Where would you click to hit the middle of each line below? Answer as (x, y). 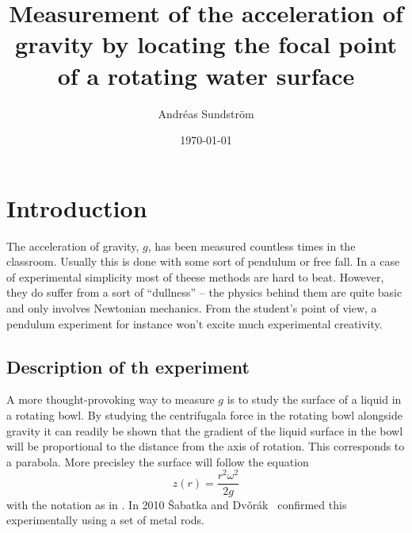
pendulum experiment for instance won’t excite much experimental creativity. (195, 323)
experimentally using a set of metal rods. (105, 520)
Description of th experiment (128, 366)
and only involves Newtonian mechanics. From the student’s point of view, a (192, 308)
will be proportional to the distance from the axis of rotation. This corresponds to (206, 446)
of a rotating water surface (206, 75)
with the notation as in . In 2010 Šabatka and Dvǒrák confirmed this (177, 504)
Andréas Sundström (206, 113)
